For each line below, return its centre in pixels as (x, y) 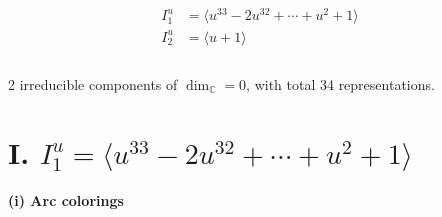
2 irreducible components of (93, 83)
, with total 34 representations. (340, 83)
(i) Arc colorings (66, 200)
